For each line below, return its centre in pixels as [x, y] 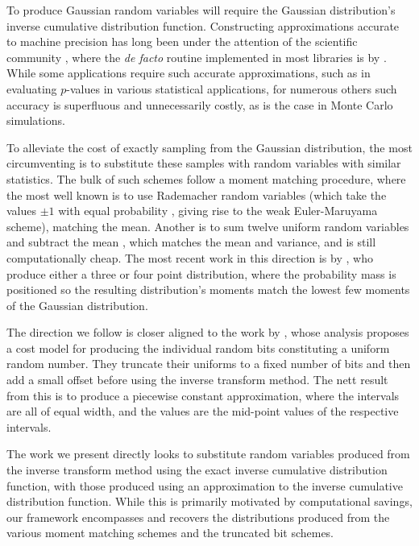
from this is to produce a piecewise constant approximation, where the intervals [203, 395]
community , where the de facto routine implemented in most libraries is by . [197, 57]
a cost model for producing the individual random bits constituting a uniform [198, 347]
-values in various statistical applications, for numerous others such [232, 88]
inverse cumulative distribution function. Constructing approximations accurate [203, 25]
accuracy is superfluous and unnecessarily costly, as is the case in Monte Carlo [200, 104]
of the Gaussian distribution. [77, 305]
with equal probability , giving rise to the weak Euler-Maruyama [218, 211]
